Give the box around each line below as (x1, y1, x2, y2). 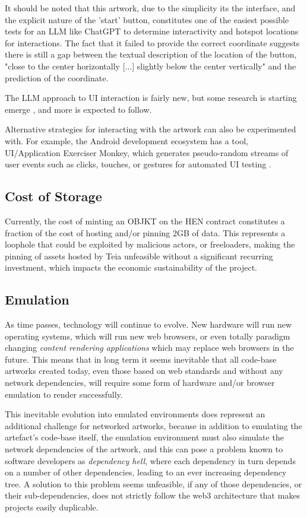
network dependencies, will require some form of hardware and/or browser (5, 376, 275, 389)
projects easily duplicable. (5, 501, 99, 513)
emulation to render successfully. (5, 388, 123, 400)
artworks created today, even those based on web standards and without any (5, 364, 283, 377)
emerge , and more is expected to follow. (5, 103, 152, 115)
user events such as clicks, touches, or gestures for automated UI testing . (5, 158, 271, 170)
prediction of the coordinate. (5, 71, 109, 84)
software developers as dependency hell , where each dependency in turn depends (5, 454, 296, 467)
